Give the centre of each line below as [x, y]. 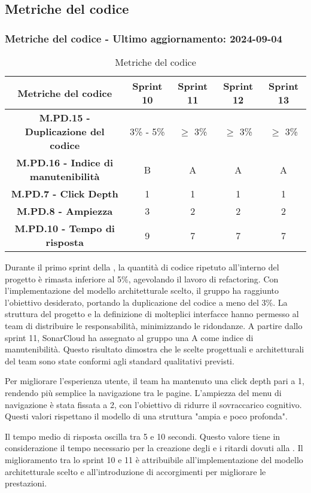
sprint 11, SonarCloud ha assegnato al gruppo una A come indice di [129, 337]
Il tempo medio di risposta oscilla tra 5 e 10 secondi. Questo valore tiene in [143, 436]
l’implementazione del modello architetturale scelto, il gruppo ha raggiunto [142, 290]
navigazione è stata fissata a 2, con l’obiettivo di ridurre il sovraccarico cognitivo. [153, 404]
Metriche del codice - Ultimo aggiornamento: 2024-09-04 [144, 38]
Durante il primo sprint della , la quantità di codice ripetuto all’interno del [142, 267]
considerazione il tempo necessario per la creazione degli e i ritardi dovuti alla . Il [154, 448]
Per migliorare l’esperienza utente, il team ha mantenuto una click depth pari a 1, [155, 381]
